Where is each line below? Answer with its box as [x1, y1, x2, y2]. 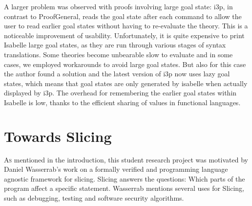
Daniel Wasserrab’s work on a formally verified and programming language [4, 164, 228, 174]
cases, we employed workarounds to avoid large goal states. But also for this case [4, 59, 246, 69]
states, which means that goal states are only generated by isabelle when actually [4, 78, 248, 88]
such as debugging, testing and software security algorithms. [4, 193, 184, 203]
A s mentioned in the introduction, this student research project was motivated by [4, 154, 248, 164]
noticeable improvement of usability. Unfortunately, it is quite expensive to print [4, 30, 245, 40]
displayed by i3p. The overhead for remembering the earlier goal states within [4, 88, 237, 98]
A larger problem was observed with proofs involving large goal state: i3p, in [4, 1, 233, 11]
